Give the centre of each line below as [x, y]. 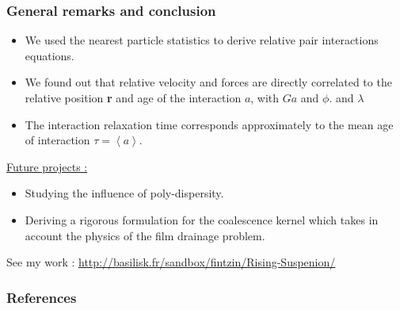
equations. [50, 55]
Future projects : [47, 166]
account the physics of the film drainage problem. [145, 235]
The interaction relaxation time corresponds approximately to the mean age [209, 124]
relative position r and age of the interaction [133, 98]
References [42, 297]
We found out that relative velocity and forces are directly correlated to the [208, 82]
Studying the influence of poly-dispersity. [124, 193]
